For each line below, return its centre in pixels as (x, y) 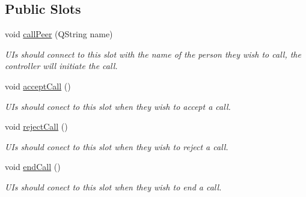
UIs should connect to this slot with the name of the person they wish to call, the (153, 54)
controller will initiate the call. (61, 66)
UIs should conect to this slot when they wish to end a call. (113, 186)
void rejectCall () (36, 126)
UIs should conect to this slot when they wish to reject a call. (117, 146)
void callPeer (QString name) (59, 34)
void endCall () (33, 167)
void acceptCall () (38, 86)
